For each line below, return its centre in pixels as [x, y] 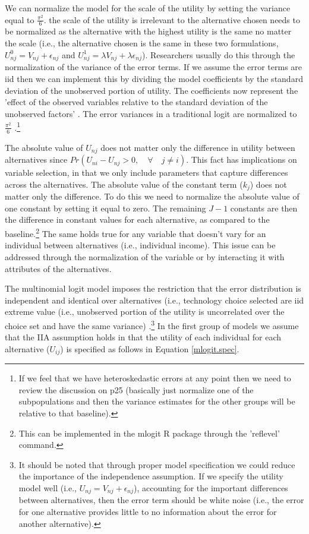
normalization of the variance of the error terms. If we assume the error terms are [154, 67]
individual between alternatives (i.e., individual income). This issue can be [140, 245]
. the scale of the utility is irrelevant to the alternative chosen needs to [172, 19]
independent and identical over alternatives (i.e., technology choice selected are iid [154, 300]
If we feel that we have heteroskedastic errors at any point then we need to [155, 378]
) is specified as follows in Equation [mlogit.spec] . [150, 348]
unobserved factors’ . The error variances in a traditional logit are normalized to [151, 113]
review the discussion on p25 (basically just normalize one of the [136, 389]
